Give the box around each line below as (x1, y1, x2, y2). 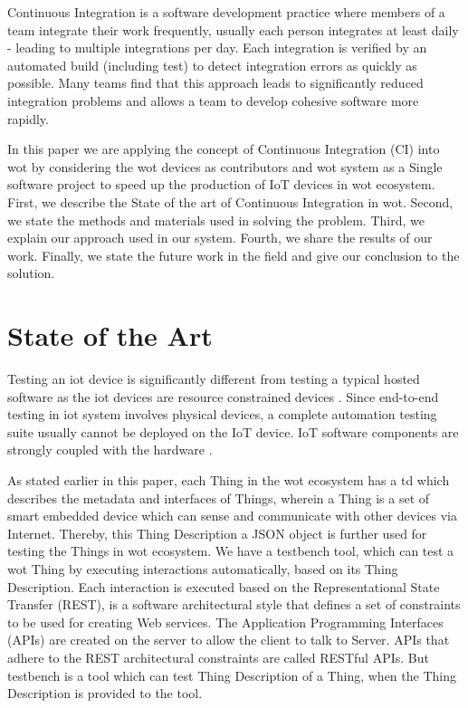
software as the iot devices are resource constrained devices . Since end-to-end (7, 387, 439, 406)
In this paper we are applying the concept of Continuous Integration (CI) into (7, 139, 440, 158)
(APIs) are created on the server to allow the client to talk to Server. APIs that (7, 630, 450, 649)
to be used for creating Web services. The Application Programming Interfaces (7, 612, 444, 631)
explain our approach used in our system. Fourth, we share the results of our (7, 228, 433, 247)
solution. (7, 263, 55, 282)
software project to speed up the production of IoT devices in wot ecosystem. (7, 175, 435, 194)
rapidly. (7, 109, 49, 128)
